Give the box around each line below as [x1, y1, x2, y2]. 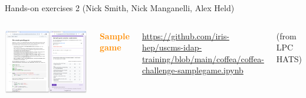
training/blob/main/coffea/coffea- [142, 52, 264, 65]
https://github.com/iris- [142, 29, 229, 42]
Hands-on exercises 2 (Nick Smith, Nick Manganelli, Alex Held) [5, 2, 235, 13]
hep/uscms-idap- [142, 41, 202, 53]
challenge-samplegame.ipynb [142, 64, 244, 76]
